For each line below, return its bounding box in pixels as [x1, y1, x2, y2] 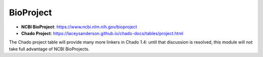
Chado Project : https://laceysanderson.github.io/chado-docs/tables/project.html [21, 30, 184, 36]
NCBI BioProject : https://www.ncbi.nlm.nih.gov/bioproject [21, 24, 137, 30]
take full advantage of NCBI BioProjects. [9, 46, 90, 52]
